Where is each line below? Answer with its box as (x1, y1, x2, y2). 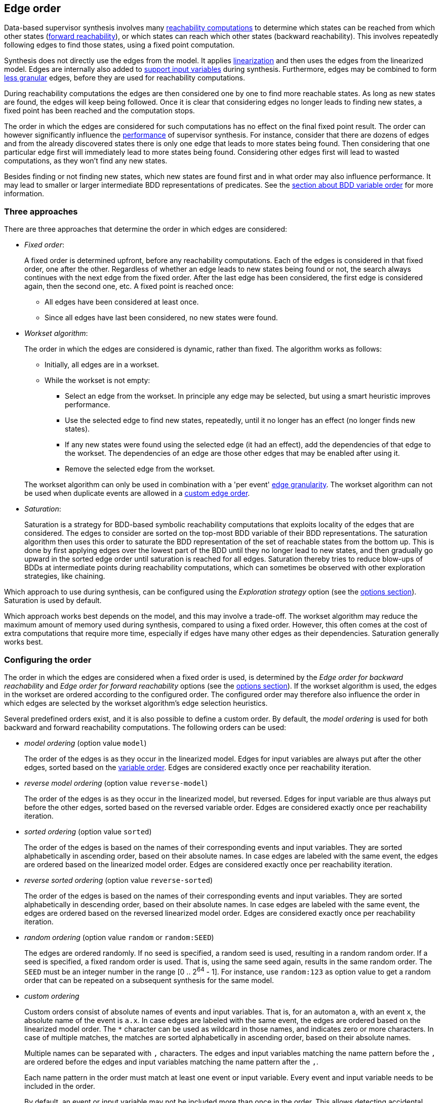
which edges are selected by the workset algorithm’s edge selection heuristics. (4, 698, 268, 707)
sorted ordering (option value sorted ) (24, 827, 152, 836)
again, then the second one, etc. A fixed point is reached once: (24, 282, 234, 291)
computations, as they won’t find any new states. (4, 156, 168, 165)
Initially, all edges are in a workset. (45, 360, 159, 369)
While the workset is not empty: (45, 376, 150, 385)
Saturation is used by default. (4, 596, 102, 605)
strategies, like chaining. (24, 572, 105, 581)
